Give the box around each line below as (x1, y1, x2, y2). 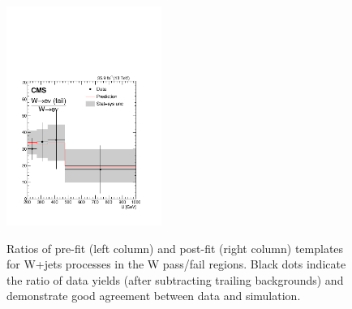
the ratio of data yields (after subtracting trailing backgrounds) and (6, 271, 344, 288)
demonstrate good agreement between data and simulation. (6, 287, 301, 304)
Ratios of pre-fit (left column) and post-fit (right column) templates (6, 239, 344, 256)
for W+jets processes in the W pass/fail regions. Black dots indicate (6, 255, 346, 273)
